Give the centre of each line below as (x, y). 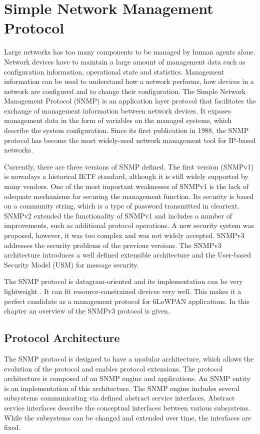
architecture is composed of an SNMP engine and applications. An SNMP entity (127, 378)
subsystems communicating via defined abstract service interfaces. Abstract (119, 398)
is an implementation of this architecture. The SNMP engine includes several (122, 388)
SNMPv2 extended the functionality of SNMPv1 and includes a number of (118, 215)
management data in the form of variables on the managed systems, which (118, 120)
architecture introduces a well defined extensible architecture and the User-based (128, 255)
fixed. (12, 427)
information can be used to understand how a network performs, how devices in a (129, 81)
